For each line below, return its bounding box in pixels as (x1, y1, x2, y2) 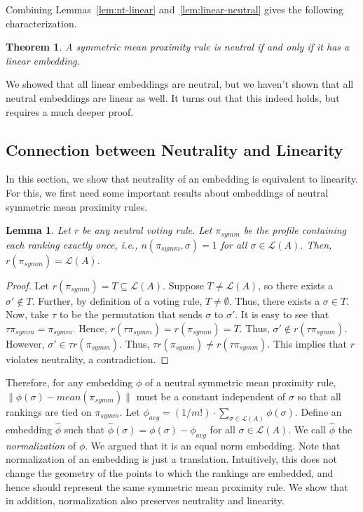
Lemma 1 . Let (6, 223, 71, 237)
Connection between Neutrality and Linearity (6, 138, 343, 160)
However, (6, 336, 45, 350)
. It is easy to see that (235, 307, 329, 322)
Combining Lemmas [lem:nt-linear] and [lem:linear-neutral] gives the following (6, 2, 343, 16)
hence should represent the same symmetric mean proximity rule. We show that (6, 479, 348, 494)
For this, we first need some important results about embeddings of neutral (6, 185, 329, 199)
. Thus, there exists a (228, 293, 320, 308)
